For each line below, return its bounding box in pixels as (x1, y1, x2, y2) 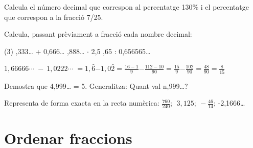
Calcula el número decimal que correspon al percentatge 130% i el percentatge (4, 2, 249, 12)
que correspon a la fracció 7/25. (4, 11, 103, 22)
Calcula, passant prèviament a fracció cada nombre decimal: (4, 29, 192, 39)
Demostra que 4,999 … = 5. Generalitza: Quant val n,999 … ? (4, 80, 188, 91)
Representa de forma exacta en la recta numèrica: (4, 97, 159, 108)
